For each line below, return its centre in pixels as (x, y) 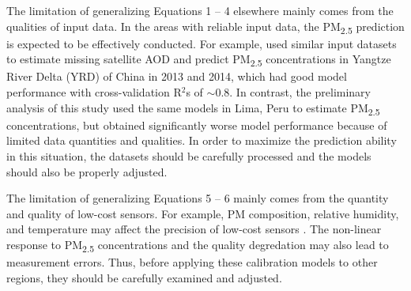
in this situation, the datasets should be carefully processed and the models (189, 155)
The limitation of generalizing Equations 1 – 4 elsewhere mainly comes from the (200, 10)
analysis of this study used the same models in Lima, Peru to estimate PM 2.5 (193, 108)
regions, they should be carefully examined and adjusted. (144, 277)
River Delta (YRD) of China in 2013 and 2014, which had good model (177, 76)
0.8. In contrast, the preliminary (293, 92)
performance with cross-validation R (94, 92)
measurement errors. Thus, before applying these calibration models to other (192, 262)
